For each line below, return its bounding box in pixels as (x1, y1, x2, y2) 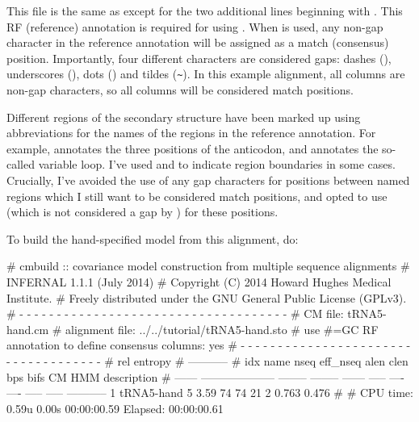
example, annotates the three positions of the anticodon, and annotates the (6, 140, 379, 157)
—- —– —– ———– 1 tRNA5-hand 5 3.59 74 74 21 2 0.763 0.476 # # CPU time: (6, 384, 413, 401)
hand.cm (6, 320, 49, 337)
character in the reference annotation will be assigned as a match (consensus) (6, 34, 389, 51)
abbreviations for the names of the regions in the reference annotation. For (6, 124, 376, 141)
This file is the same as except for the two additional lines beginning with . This (6, 2, 403, 19)
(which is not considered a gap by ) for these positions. (6, 203, 279, 220)
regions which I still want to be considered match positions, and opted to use (6, 187, 388, 204)
